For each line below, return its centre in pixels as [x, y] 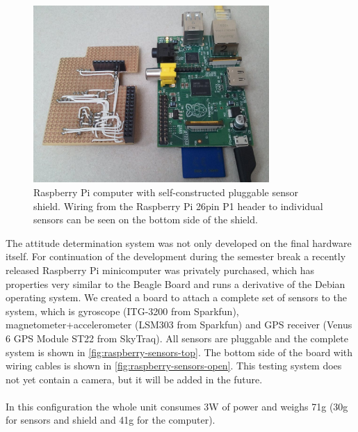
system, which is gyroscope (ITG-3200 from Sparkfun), [122, 311]
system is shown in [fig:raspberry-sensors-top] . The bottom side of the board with [179, 352]
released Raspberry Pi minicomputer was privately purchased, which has [160, 270]
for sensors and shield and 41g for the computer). [111, 420]
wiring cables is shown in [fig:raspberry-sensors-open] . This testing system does [174, 366]
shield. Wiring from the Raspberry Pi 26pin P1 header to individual [178, 206]
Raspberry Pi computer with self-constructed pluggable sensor [166, 192]
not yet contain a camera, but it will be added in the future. [134, 379]
